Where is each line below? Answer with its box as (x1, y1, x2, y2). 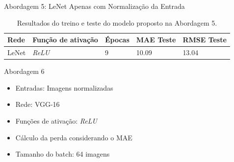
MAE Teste (136, 34, 176, 45)
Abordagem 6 (4, 66, 45, 76)
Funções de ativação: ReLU (15, 115, 97, 126)
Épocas (104, 34, 130, 45)
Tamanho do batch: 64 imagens (15, 149, 110, 159)
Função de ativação (32, 34, 98, 45)
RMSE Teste (182, 34, 227, 45)
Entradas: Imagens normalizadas (15, 82, 113, 93)
